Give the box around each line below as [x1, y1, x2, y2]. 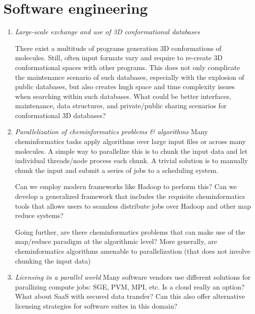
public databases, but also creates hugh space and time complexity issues [15, 81, 235, 92]
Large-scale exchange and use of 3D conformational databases [15, 26, 200, 37]
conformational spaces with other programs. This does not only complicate [15, 62, 240, 72]
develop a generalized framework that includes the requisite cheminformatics [15, 191, 245, 201]
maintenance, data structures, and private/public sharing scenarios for [15, 100, 227, 111]
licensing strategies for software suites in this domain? [15, 300, 177, 311]
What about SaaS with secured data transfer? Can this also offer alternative [15, 291, 245, 301]
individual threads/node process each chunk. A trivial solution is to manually [15, 155, 248, 166]
